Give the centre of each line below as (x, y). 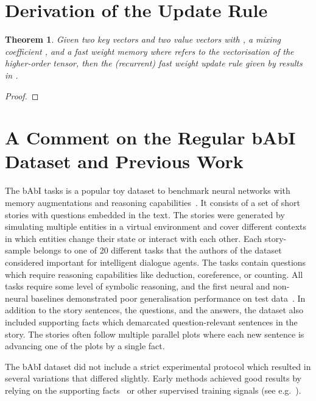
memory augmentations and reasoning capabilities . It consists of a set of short (153, 202)
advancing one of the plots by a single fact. (85, 346)
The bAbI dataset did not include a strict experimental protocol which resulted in (158, 366)
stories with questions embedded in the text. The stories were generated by (145, 214)
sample (18, 250)
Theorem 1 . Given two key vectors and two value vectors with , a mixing (143, 39)
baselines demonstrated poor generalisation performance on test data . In (168, 298)
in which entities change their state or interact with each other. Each (134, 238)
